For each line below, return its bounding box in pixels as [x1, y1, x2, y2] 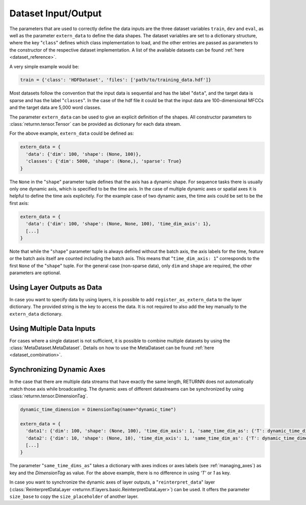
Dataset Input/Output [9, 8, 102, 19]
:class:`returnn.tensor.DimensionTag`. [9, 393, 88, 399]
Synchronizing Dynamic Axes [9, 365, 106, 374]
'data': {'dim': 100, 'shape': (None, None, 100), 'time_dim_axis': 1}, [25, 221, 212, 227]
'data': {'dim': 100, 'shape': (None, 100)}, [25, 151, 141, 157]
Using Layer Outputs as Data [9, 283, 102, 292]
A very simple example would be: [9, 63, 79, 69]
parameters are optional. [9, 270, 61, 276]
